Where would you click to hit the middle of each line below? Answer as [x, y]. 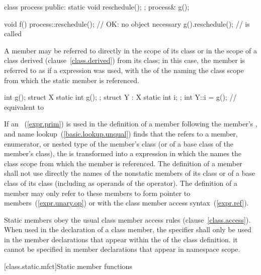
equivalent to [24, 107]
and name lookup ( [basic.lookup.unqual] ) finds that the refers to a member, [121, 133]
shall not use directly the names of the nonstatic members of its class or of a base [130, 173]
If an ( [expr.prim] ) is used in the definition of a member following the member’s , [131, 124]
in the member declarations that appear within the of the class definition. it [121, 239]
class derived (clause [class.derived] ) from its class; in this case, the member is [124, 60]
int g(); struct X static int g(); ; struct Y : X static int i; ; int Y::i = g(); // [120, 97]
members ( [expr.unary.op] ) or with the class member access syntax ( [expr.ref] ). [126, 203]
